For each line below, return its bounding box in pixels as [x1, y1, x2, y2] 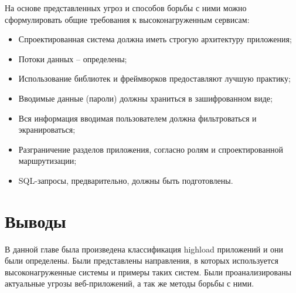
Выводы [5, 208, 66, 233]
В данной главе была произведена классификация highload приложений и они [5, 243, 284, 255]
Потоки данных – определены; [18, 52, 127, 65]
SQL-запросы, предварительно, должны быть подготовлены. [18, 174, 233, 186]
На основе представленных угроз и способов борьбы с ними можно [5, 2, 247, 14]
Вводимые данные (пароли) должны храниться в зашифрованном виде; [18, 92, 273, 104]
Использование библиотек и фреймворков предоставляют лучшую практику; [18, 72, 291, 85]
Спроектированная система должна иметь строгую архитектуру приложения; [18, 33, 292, 45]
